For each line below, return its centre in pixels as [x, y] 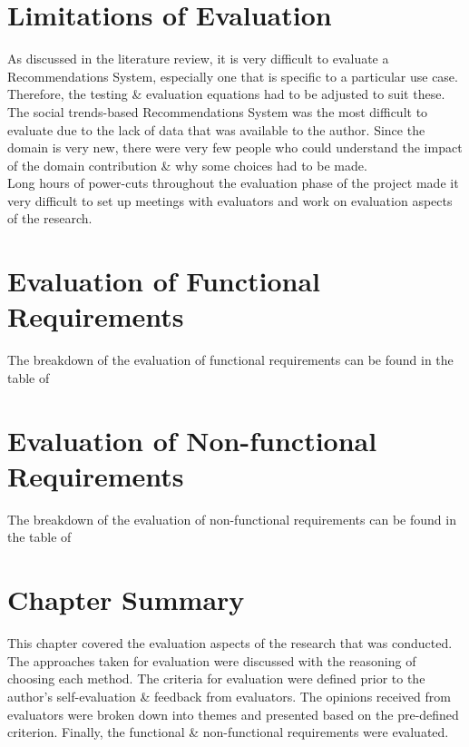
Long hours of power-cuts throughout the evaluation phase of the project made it [233, 183]
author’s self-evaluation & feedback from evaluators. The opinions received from [229, 696]
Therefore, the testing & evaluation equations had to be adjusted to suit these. [226, 94]
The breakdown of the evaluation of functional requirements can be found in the [230, 360]
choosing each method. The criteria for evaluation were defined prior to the [216, 678]
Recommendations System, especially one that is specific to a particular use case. [233, 76]
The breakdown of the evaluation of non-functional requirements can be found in [232, 519]
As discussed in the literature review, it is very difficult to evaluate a [198, 59]
